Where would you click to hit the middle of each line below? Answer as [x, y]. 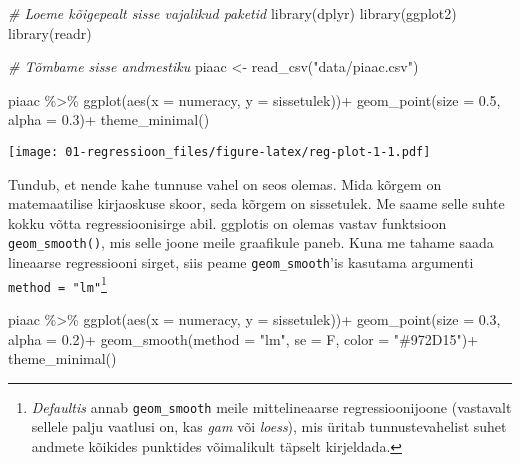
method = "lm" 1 [57, 283]
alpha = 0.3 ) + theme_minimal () [109, 119]
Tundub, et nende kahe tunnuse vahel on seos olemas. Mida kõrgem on [225, 183]
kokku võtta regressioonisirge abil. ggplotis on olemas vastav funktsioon [227, 222]
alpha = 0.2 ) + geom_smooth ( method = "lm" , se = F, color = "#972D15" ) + [243, 338]
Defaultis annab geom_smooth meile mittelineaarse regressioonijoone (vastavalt [271, 406]
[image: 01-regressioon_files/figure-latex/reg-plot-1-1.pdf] [219, 151]
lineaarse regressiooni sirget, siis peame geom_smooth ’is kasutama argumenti [241, 262]
